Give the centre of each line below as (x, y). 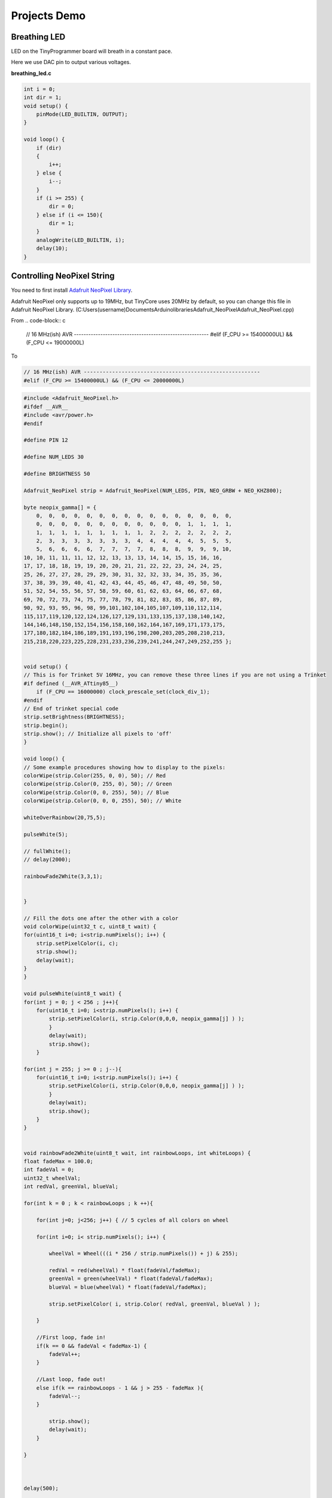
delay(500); (41, 1488)
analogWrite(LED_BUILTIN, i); (80, 240)
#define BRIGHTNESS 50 (57, 474)
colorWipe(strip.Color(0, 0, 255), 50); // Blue (96, 792)
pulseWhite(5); (46, 834)
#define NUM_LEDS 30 (54, 457)
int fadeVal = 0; (49, 1170)
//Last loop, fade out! (71, 1379)
